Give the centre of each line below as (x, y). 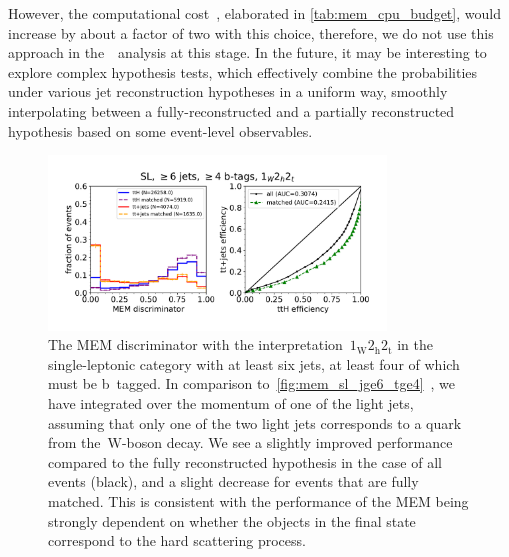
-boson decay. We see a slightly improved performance (287, 442)
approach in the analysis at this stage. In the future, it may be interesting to (247, 52)
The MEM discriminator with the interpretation (195, 344)
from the (74, 442)
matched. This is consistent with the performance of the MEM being (258, 501)
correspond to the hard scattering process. (177, 540)
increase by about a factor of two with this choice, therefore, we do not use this (251, 32)
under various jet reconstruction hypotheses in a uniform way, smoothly (228, 91)
